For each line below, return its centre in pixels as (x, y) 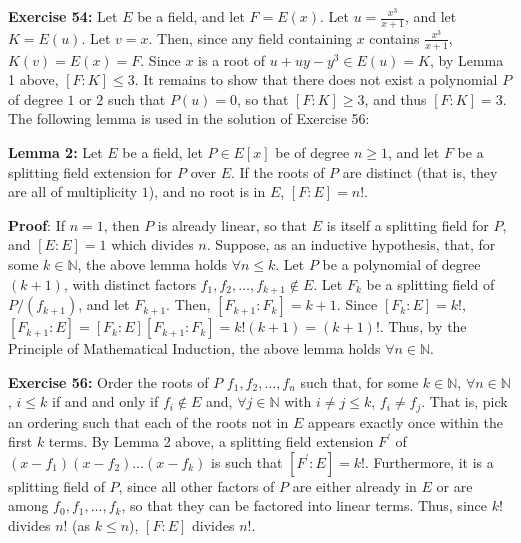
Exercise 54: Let (63, 16)
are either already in (354, 485)
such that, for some (359, 381)
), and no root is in (207, 191)
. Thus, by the (423, 326)
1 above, (33, 79)
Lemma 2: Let (55, 152)
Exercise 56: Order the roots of (108, 381)
